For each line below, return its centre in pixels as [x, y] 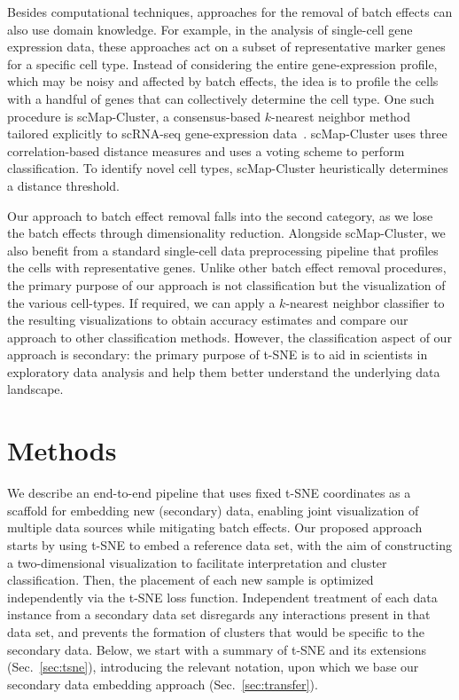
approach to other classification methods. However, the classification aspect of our [229, 337]
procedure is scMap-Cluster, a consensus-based [134, 116]
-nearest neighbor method [341, 116]
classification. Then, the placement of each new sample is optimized [191, 580]
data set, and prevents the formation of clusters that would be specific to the [216, 631]
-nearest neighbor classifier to [365, 302]
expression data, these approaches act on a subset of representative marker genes [226, 47]
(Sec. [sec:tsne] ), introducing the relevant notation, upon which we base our [213, 667]
